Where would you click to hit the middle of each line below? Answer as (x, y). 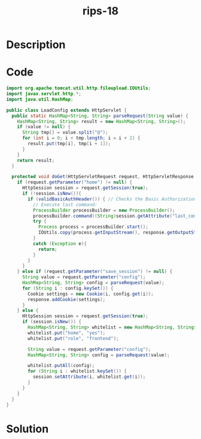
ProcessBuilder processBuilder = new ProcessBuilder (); (104, 210)
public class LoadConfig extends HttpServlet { (67, 110)
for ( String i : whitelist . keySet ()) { (77, 371)
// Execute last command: (65, 205)
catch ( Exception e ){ (60, 243)
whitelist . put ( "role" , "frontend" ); (73, 338)
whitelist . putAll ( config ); (61, 366)
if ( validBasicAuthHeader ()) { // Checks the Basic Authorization (112, 199)
